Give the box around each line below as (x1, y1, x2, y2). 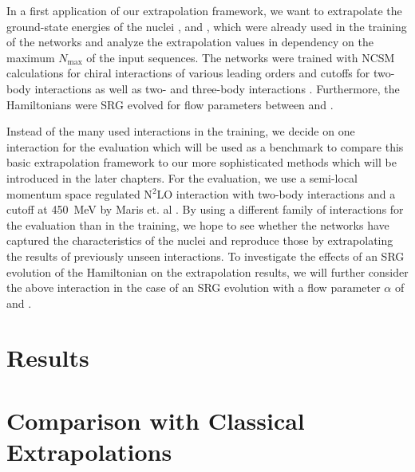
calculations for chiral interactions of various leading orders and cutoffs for (6, 65, 370, 81)
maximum (6, 49, 55, 65)
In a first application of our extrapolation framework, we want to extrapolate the (6, 2, 402, 18)
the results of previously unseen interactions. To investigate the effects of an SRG (6, 247, 405, 264)
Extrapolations (6, 435, 172, 468)
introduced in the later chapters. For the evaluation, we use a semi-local (6, 169, 358, 186)
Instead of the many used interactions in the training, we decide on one (6, 123, 355, 140)
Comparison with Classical (6, 403, 305, 436)
